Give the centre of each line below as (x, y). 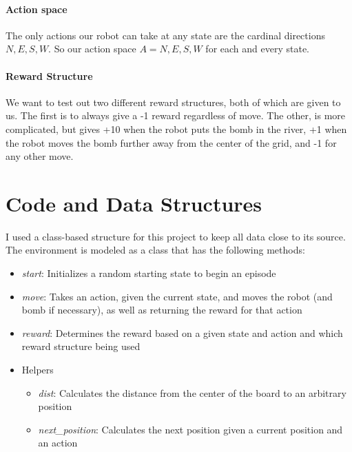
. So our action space (92, 49)
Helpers (38, 370)
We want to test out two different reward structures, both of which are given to (173, 102)
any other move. (40, 156)
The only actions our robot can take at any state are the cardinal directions (165, 35)
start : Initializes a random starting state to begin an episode (149, 273)
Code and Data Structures (134, 203)
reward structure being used (81, 346)
